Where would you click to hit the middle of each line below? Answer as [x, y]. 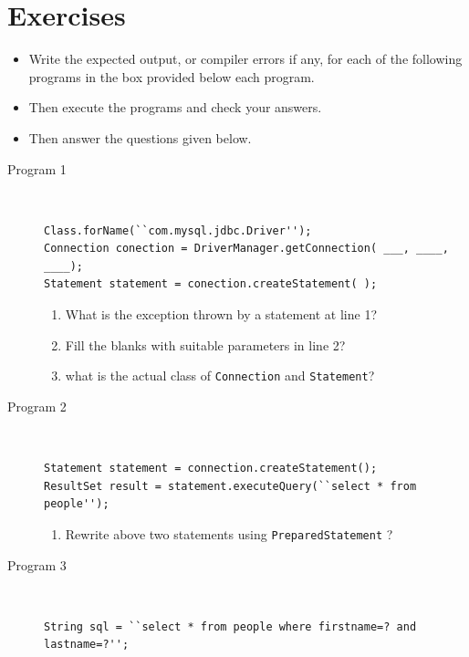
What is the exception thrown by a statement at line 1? [221, 314]
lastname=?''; [87, 645]
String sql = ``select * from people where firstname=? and [230, 626]
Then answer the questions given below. [140, 137]
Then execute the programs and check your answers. [175, 107]
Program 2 [37, 406]
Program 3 [37, 564]
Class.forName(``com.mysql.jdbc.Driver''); [178, 230]
